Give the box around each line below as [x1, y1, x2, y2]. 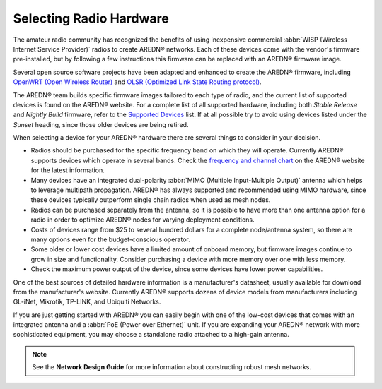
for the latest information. [30, 166, 105, 174]
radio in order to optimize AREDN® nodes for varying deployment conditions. [30, 215, 255, 224]
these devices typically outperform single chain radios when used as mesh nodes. [30, 196, 271, 204]
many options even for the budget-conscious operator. [30, 235, 191, 244]
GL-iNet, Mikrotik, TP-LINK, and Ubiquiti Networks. [13, 297, 161, 306]
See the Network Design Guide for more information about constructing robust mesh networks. [32, 363, 311, 371]
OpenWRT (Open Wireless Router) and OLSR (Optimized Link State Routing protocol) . [13, 78, 262, 86]
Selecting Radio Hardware [13, 11, 169, 26]
